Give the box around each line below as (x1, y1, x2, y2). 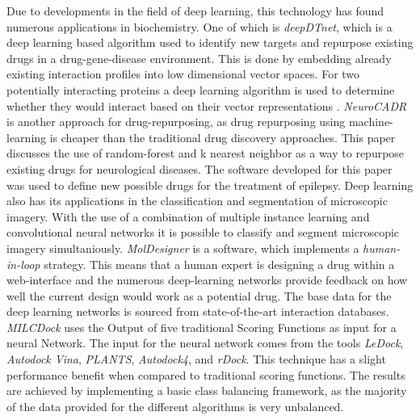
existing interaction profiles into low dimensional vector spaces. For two (6, 65, 360, 82)
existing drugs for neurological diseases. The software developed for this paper (6, 160, 393, 177)
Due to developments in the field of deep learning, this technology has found (6, 2, 384, 19)
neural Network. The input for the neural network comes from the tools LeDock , (6, 334, 404, 351)
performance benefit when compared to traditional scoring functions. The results (6, 366, 405, 383)
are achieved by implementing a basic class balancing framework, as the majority (6, 382, 407, 399)
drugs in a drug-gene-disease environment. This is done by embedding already (6, 49, 392, 66)
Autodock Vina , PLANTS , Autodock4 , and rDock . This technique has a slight (6, 351, 386, 367)
